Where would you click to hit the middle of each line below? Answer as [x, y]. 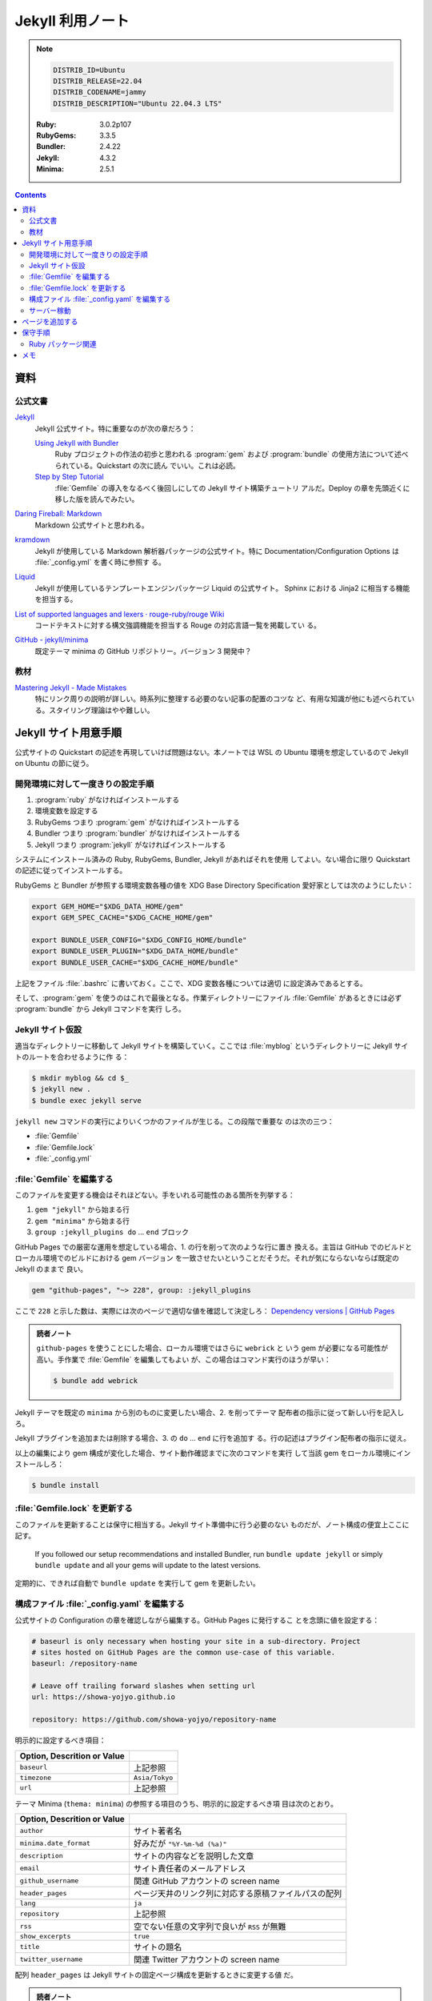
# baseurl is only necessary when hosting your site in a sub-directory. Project [196, 1641]
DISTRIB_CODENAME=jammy [100, 92]
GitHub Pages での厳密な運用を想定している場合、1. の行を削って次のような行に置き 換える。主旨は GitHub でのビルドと [214, 1247]
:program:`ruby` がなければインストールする [107, 800]
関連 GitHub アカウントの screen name [206, 1881]
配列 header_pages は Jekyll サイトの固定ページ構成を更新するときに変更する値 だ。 [156, 1975]
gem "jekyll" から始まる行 [82, 1209]
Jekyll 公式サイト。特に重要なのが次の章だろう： [115, 428]
